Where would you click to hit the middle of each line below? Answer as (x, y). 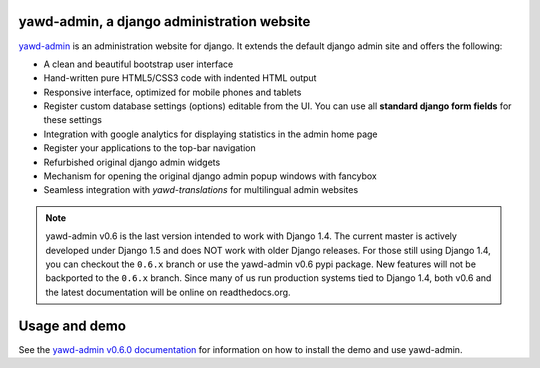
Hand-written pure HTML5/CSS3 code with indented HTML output (180, 78)
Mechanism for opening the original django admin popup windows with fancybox (210, 176)
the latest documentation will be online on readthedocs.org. (168, 292)
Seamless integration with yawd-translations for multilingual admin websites (201, 190)
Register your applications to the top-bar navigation (150, 148)
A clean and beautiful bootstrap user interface (138, 64)
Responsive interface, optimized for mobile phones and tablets (172, 92)
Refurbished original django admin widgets (132, 162)
